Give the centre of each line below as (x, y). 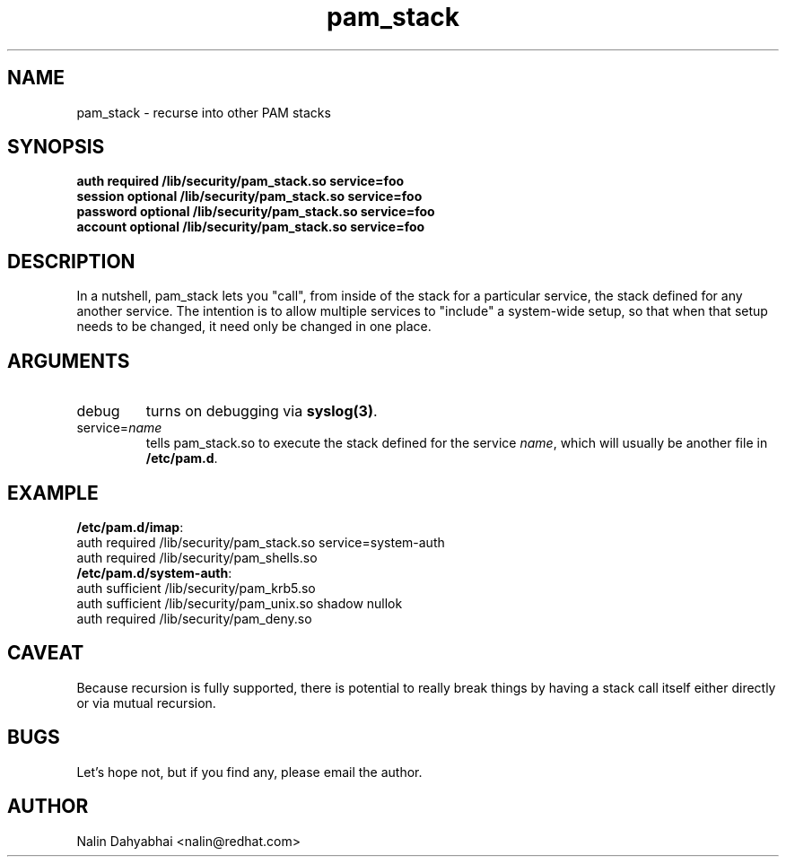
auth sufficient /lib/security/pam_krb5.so (196, 588)
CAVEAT (46, 653)
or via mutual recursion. (146, 703)
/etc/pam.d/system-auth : (154, 572)
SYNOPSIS (56, 147)
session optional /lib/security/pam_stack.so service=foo (249, 196)
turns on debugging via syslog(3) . (262, 411)
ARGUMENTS (69, 361)
